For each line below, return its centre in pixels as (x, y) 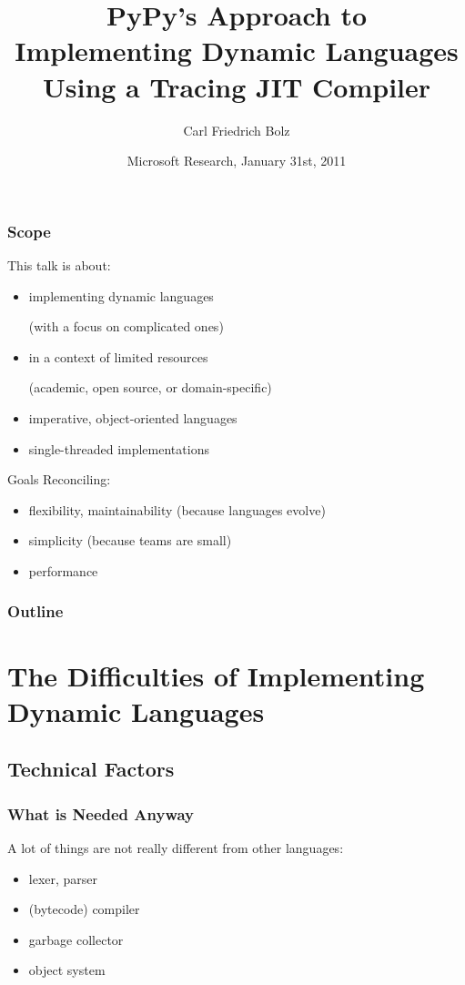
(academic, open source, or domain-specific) (150, 387)
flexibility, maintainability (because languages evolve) (177, 509)
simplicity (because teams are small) (130, 540)
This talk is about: (59, 264)
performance (63, 570)
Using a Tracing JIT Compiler (237, 86)
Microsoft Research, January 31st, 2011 (237, 161)
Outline (35, 611)
